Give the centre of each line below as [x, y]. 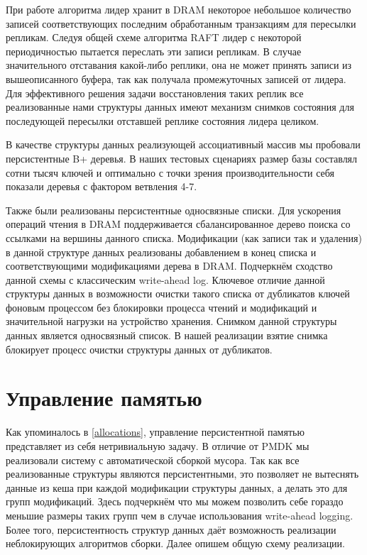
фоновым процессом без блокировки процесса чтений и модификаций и [161, 307]
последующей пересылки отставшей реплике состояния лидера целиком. [163, 120]
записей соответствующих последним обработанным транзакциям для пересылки [181, 23]
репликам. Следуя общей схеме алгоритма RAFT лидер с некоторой [154, 37]
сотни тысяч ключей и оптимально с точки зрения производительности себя [170, 172]
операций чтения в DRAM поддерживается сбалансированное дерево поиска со [178, 224]
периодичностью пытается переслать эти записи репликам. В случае [154, 51]
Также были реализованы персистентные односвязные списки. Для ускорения [174, 210]
